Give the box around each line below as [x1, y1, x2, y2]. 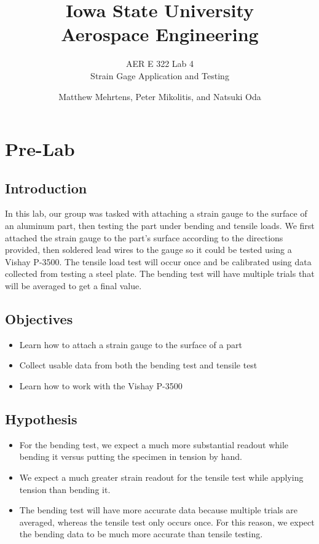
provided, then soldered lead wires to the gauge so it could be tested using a [5, 243, 292, 256]
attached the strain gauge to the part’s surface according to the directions [5, 231, 283, 244]
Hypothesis [5, 410, 77, 429]
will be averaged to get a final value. [5, 279, 142, 292]
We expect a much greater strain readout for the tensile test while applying [19, 471, 304, 484]
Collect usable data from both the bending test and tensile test [19, 359, 258, 371]
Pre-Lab [5, 136, 75, 161]
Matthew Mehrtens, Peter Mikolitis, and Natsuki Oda [58, 90, 261, 103]
